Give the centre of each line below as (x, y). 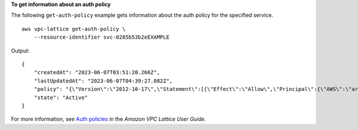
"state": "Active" (61, 97)
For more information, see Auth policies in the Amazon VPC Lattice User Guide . (109, 119)
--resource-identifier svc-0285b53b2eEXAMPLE (102, 37)
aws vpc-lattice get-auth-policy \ (74, 29)
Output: (20, 50)
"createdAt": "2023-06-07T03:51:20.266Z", (97, 72)
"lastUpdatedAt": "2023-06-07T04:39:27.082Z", (103, 81)
